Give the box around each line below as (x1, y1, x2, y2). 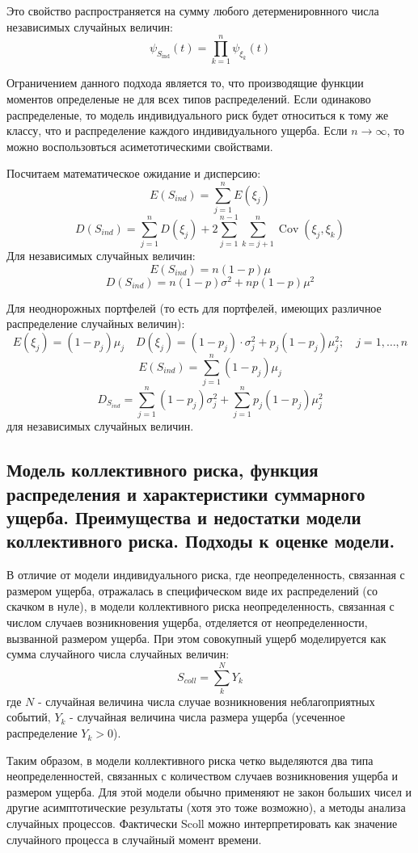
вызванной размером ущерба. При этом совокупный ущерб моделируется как (6, 629, 386, 646)
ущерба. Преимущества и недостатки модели (6, 505, 361, 529)
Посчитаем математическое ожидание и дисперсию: (6, 165, 261, 182)
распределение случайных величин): (6, 315, 185, 332)
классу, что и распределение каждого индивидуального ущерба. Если (6, 122, 348, 139)
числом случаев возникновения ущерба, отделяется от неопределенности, (6, 613, 368, 630)
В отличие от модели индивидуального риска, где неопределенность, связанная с (6, 566, 405, 583)
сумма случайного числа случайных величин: (6, 645, 230, 662)
